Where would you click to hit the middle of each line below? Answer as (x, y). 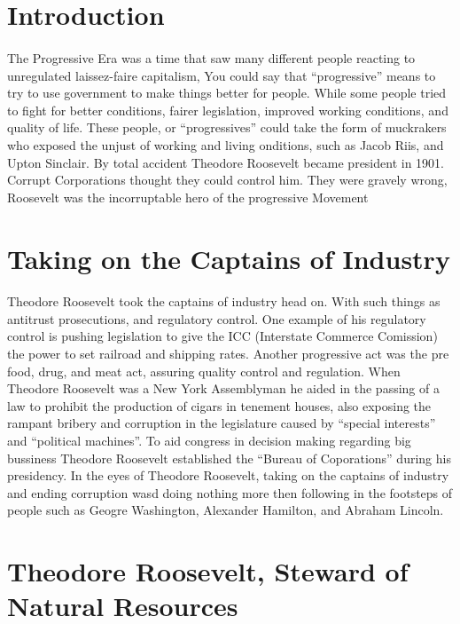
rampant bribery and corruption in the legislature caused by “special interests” (222, 423)
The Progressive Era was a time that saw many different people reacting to (211, 57)
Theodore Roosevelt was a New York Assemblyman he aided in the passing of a (223, 388)
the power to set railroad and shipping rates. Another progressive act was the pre (228, 354)
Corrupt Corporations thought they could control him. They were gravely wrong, (227, 180)
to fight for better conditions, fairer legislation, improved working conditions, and (228, 110)
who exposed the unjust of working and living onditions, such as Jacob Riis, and (226, 144)
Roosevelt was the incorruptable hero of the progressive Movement (188, 197)
